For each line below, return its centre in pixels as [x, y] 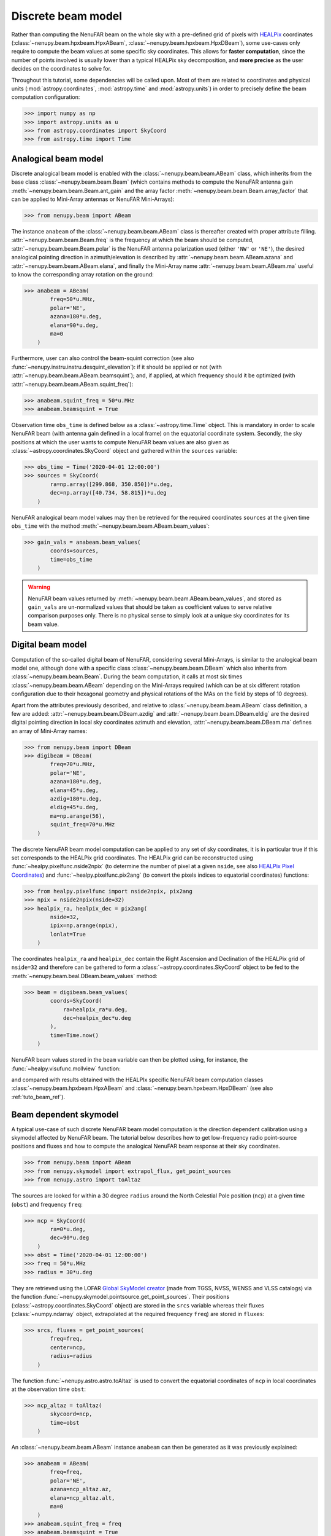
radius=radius [71, 1356]
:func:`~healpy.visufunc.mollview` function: [66, 1068]
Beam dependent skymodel [65, 1114]
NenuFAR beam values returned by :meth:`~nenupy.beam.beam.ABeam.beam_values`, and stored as [155, 598]
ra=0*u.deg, [68, 1229]
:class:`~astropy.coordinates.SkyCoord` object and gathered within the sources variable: [124, 451]
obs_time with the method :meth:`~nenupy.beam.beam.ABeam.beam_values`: [110, 526]
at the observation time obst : [48, 1389]
